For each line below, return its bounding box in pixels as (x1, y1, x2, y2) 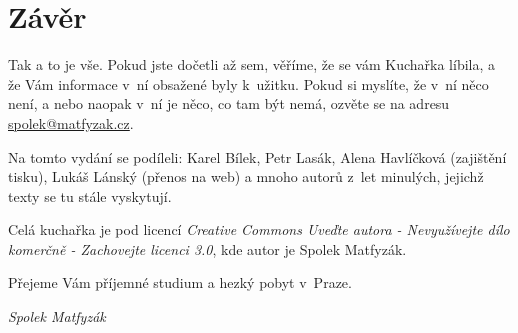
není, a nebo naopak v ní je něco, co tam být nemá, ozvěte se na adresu (8, 93, 450, 114)
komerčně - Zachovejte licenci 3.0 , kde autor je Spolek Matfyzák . (8, 238, 407, 259)
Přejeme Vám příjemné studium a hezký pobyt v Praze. (8, 272, 352, 293)
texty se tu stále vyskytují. (8, 185, 172, 206)
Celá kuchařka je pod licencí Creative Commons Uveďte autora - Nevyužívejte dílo (8, 219, 510, 240)
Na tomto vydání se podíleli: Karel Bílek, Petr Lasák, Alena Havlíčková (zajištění (8, 146, 507, 167)
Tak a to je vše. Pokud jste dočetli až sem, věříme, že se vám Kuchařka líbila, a (8, 54, 496, 75)
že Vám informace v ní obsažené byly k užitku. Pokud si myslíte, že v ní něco (8, 73, 489, 94)
